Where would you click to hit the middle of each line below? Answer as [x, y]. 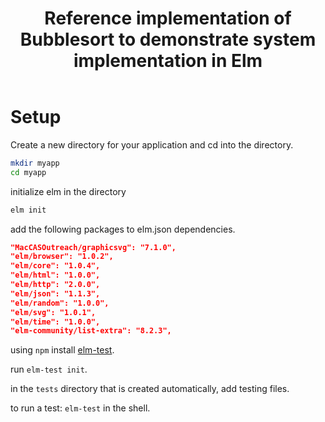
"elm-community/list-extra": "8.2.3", [91, 331]
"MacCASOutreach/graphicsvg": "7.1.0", [93, 247]
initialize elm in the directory [68, 191]
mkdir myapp [35, 163]
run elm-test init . [49, 369]
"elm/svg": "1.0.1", [53, 312]
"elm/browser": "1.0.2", [62, 257]
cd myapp [28, 172]
